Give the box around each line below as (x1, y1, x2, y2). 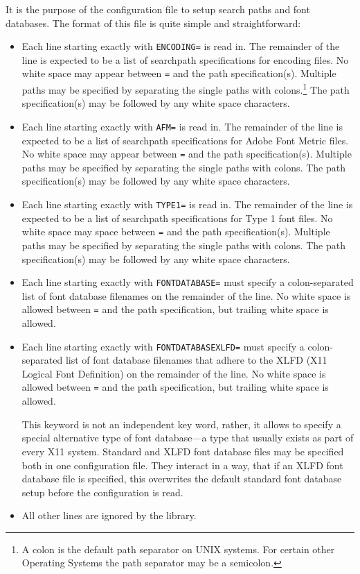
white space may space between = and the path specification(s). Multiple (21, 224, 330, 239)
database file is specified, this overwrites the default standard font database (21, 471, 342, 486)
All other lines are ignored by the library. (21, 508, 197, 523)
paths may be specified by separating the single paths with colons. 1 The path (21, 81, 350, 96)
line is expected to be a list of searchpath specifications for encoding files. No (21, 52, 349, 67)
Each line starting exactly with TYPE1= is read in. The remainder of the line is (21, 197, 353, 212)
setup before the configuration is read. (21, 484, 183, 499)
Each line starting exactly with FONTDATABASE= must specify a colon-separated (21, 275, 354, 289)
